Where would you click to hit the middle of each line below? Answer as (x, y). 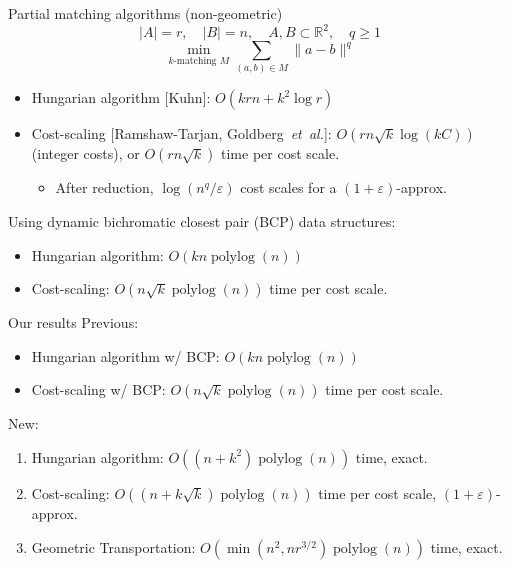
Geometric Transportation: (113, 546)
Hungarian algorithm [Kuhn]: (121, 97)
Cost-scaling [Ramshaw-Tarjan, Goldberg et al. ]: (181, 133)
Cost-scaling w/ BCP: (98, 389)
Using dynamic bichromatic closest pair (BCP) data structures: (202, 221)
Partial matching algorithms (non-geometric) (145, 13)
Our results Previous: (73, 322)
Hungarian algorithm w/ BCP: (125, 355)
